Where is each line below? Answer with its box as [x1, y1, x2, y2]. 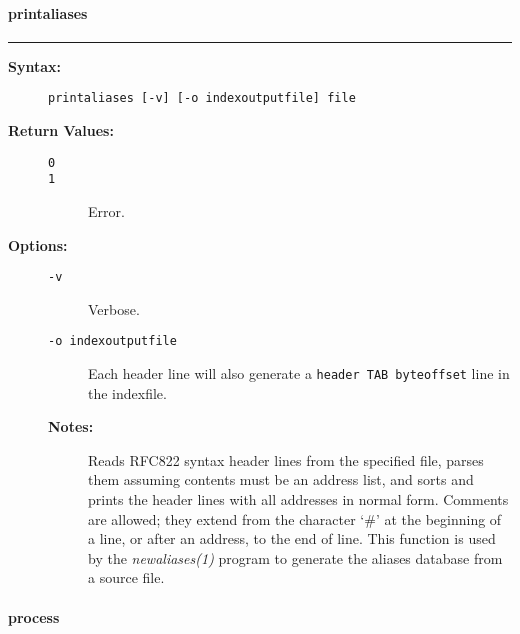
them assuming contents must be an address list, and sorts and [88, 469, 474, 490]
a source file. [88, 567, 165, 588]
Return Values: [8, 120, 114, 141]
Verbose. [88, 298, 140, 319]
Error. [88, 200, 125, 221]
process [8, 606, 60, 627]
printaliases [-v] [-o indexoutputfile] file [48, 91, 356, 106]
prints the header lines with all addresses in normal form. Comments [88, 489, 509, 510]
